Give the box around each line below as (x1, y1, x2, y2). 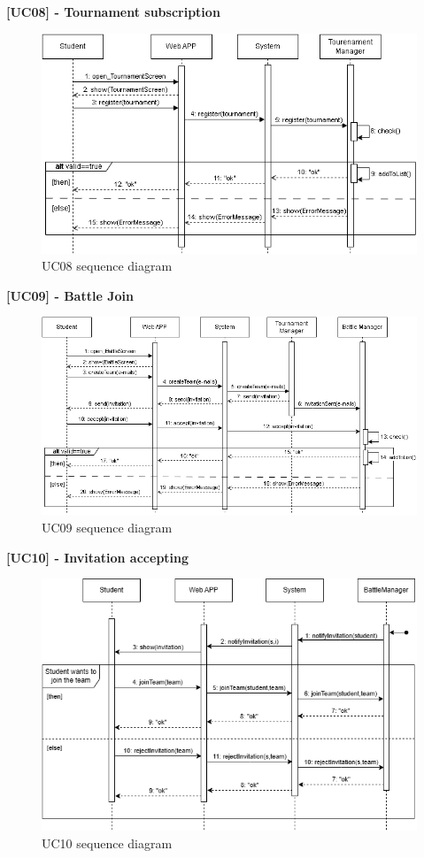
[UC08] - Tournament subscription (6, 3, 220, 20)
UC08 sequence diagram (42, 257, 173, 275)
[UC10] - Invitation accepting (6, 548, 189, 566)
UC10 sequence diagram (42, 833, 173, 852)
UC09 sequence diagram (42, 517, 173, 536)
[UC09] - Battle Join (6, 286, 134, 304)
